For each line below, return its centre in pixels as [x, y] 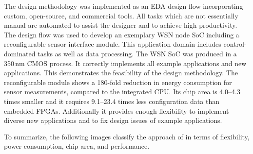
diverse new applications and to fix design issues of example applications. [113, 120]
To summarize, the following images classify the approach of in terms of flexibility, [127, 136]
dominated [20, 53]
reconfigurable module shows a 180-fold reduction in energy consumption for [118, 82]
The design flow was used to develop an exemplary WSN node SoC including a [122, 34]
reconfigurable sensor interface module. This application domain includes [113, 44]
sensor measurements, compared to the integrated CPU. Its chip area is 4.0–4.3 [122, 92]
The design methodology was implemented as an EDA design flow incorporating [124, 6]
